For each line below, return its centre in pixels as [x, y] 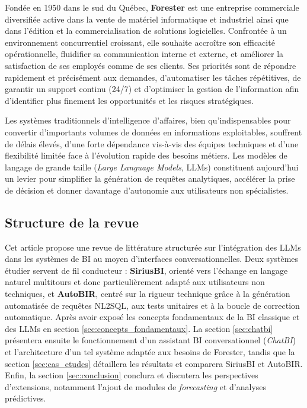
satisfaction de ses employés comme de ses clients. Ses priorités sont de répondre [151, 65]
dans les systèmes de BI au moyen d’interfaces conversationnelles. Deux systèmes [152, 259]
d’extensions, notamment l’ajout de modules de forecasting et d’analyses [136, 386]
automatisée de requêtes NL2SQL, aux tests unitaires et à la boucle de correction [152, 305]
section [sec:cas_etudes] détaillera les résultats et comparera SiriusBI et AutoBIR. [154, 363]
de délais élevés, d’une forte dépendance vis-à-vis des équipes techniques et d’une [152, 143]
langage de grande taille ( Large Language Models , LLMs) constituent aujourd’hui [152, 167]
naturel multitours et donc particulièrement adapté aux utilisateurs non [135, 282]
